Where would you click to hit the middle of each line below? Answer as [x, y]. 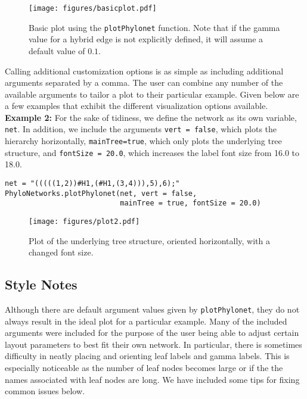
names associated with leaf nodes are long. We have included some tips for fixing [152, 379]
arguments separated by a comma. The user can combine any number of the [144, 82]
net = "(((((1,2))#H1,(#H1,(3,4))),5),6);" [92, 184]
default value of [57, 50]
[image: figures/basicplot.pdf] [93, 8]
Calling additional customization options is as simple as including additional [144, 71]
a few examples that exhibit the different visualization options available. [137, 106]
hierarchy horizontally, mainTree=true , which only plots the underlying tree [143, 141]
